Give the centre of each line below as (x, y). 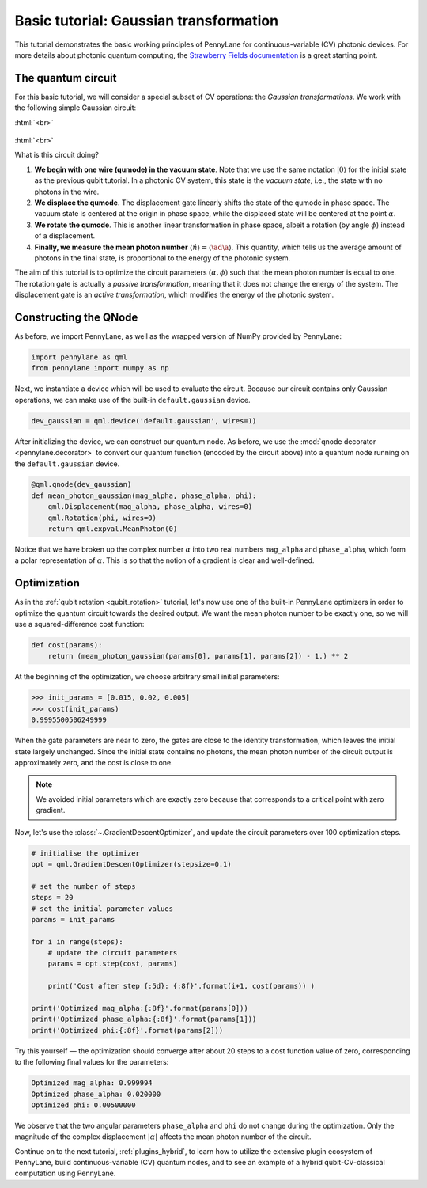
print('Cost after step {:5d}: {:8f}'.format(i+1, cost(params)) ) (181, 986)
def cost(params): (67, 645)
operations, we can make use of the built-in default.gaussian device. (132, 400)
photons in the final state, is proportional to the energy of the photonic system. (162, 258)
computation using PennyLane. (65, 1173)
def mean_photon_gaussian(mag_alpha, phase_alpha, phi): (144, 495)
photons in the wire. (67, 192)
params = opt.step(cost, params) (113, 964)
